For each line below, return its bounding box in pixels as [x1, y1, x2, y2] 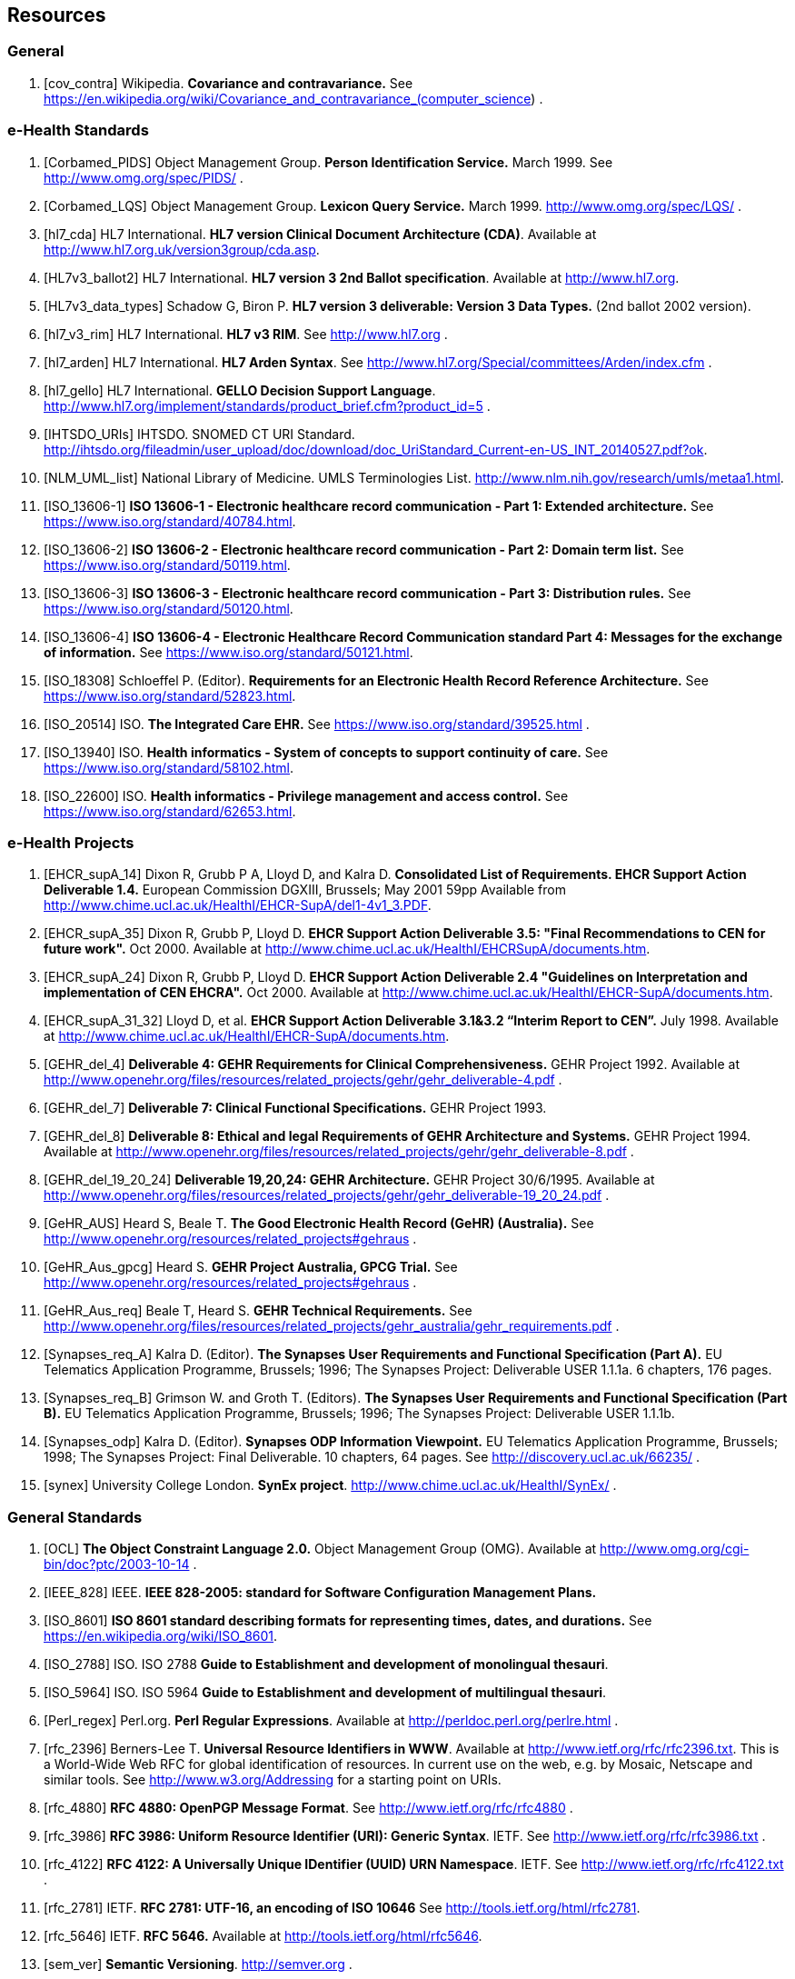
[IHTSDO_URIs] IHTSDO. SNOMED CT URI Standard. [44, 425, 355, 442]
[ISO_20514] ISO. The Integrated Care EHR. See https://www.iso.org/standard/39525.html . [44, 715, 590, 732]
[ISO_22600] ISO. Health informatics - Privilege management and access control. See [44, 787, 569, 804]
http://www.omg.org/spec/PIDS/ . [44, 169, 243, 185]
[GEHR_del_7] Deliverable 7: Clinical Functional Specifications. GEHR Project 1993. [44, 1100, 547, 1116]
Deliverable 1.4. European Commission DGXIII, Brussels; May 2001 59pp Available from [44, 882, 566, 898]
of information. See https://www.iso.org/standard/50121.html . [44, 644, 413, 660]
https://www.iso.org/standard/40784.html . [44, 513, 296, 529]
